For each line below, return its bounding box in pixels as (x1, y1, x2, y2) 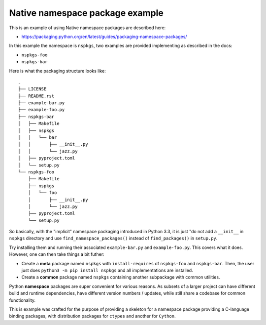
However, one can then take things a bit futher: (9, 251, 104, 257)
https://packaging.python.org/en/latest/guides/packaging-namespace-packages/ (21, 34, 187, 40)
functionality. (9, 297, 36, 303)
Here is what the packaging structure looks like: (9, 68, 106, 74)
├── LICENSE (18, 86, 47, 92)
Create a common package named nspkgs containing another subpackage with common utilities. (21, 274, 220, 280)
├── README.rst (18, 93, 55, 99)
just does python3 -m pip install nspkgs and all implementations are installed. (21, 267, 193, 274)
